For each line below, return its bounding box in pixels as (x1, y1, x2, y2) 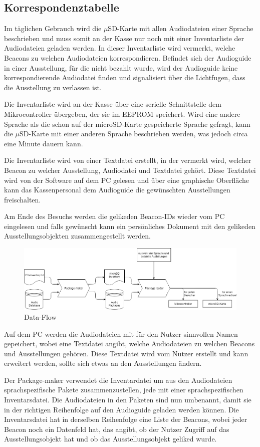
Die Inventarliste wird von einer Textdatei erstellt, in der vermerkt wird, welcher (4, 155, 251, 165)
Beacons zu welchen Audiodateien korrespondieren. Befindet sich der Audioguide (4, 52, 251, 63)
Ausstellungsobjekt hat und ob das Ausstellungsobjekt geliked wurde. (4, 433, 217, 444)
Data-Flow (24, 311, 57, 322)
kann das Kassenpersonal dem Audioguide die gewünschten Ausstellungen (4, 184, 230, 195)
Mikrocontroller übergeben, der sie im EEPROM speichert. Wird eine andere (4, 108, 240, 119)
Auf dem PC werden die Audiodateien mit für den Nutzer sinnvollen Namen (4, 328, 238, 339)
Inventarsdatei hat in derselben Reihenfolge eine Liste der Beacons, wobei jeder (4, 414, 247, 424)
